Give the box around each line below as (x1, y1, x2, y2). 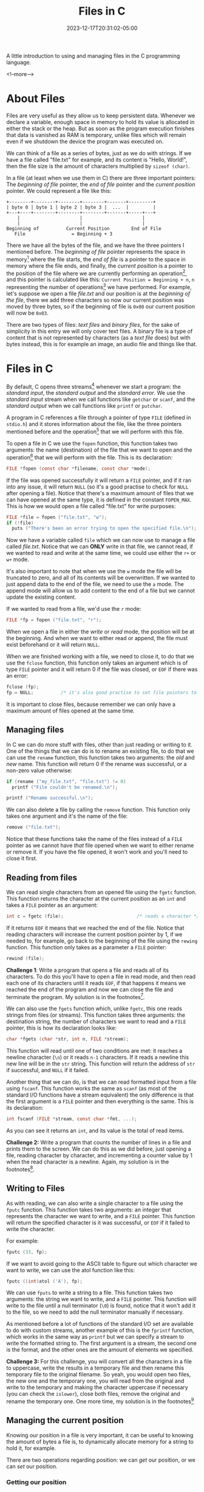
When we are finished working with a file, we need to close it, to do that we (6, 653, 194, 660)
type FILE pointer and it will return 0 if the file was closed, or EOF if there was (6, 666, 198, 673)
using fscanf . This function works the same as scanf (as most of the (6, 1085, 177, 1092)
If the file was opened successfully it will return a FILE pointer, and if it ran (6, 476, 192, 484)
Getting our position (6, 1477, 67, 1486)
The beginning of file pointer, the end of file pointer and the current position (6, 181, 195, 188)
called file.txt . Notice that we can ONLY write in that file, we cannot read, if (6, 543, 193, 550)
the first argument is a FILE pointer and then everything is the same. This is (6, 1098, 194, 1105)
